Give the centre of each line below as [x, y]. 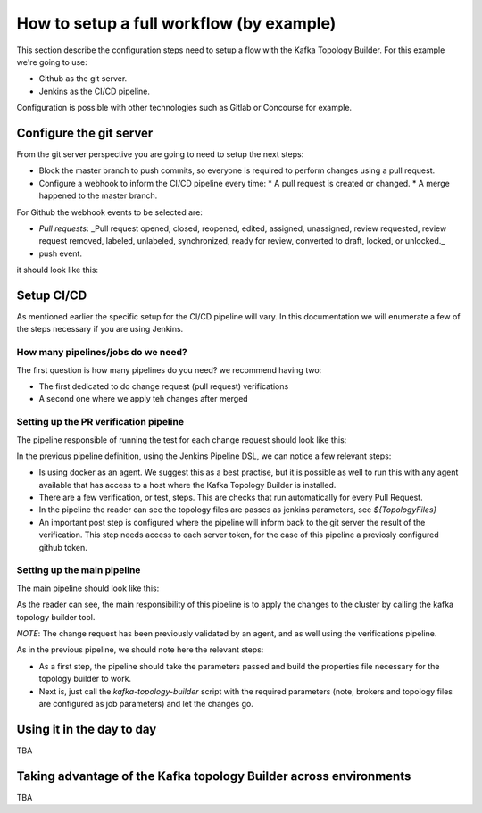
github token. [63, 547]
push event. [60, 253]
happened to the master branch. [98, 195]
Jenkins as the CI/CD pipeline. [95, 91]
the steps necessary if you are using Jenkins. [100, 329]
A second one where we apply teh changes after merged [144, 399]
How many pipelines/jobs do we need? [102, 353]
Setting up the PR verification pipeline [100, 422]
